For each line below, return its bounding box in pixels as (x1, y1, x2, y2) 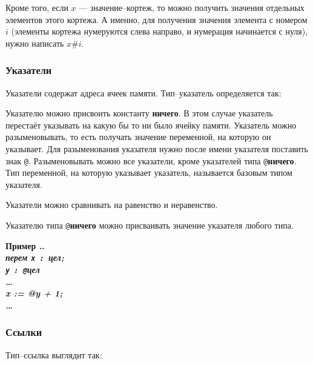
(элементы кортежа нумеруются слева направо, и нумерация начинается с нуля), (11, 25, 308, 38)
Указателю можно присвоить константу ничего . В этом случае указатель (5, 107, 273, 119)
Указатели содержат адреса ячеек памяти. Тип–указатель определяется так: (5, 86, 282, 99)
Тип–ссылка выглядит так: (5, 348, 102, 361)
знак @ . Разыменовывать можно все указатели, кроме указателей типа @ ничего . (5, 154, 297, 167)
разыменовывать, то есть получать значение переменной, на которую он (5, 130, 271, 143)
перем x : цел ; (5, 251, 64, 264)
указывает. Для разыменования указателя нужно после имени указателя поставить (5, 142, 308, 155)
